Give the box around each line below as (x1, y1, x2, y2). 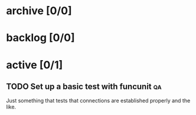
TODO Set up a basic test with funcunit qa (6, 81, 162, 91)
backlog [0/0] (6, 31, 75, 45)
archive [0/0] (6, 4, 72, 18)
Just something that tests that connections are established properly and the (6, 97, 191, 104)
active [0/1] (6, 58, 63, 71)
